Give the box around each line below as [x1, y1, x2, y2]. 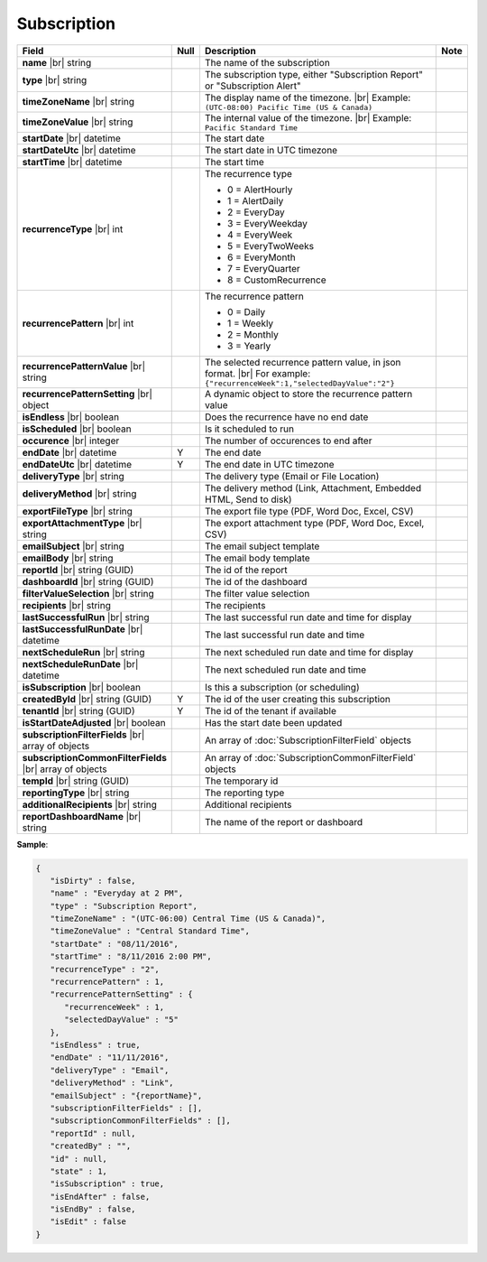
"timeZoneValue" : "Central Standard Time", [50, 926, 250, 936]
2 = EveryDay [226, 206, 286, 218]
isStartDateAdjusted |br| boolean [22, 716, 166, 728]
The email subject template [204, 540, 320, 552]
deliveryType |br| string [22, 469, 125, 482]
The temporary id [204, 775, 279, 787]
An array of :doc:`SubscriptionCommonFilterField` [204, 751, 417, 764]
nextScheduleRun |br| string [22, 645, 145, 658]
